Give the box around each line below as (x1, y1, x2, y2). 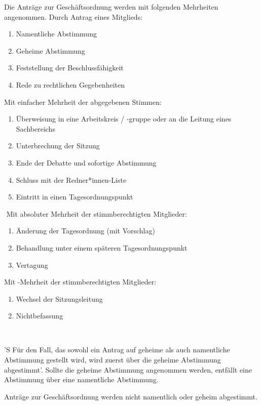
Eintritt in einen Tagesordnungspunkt (16, 191, 133, 202)
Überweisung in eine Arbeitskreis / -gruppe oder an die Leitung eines (16, 113, 232, 124)
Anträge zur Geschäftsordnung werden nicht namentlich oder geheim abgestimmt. (4, 391, 257, 401)
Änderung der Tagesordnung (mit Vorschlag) (16, 225, 155, 236)
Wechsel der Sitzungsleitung (16, 293, 103, 304)
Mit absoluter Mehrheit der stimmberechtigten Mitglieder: (6, 208, 187, 219)
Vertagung (16, 259, 48, 270)
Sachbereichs (16, 123, 55, 134)
